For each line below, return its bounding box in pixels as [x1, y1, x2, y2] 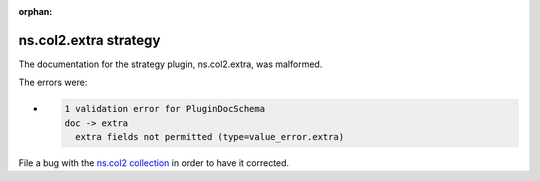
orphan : [18, 6, 53, 17]
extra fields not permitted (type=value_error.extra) [75, 131, 345, 143]
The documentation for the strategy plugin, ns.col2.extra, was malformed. [18, 58, 323, 70]
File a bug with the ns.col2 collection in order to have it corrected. [18, 157, 290, 169]
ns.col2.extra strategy [18, 31, 161, 49]
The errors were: [18, 76, 88, 89]
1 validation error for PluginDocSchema [64, 103, 265, 115]
